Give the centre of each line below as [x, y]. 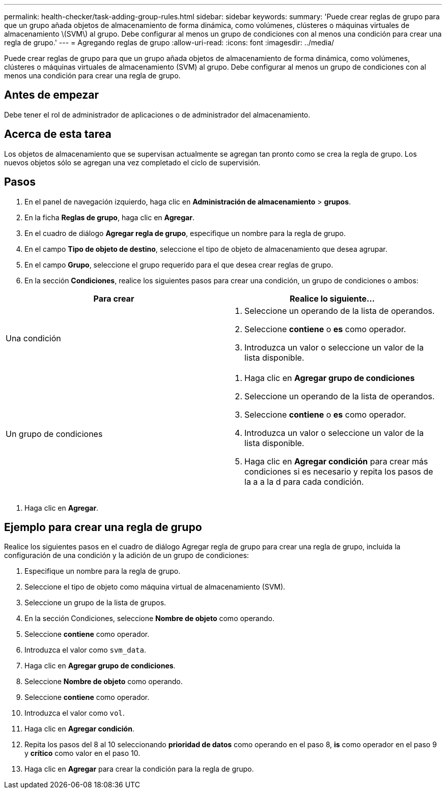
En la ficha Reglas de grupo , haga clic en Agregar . [109, 217]
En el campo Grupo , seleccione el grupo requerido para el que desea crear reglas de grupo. [179, 265]
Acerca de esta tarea [58, 134]
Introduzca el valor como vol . [75, 713]
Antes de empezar [51, 95]
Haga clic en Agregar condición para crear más [336, 461]
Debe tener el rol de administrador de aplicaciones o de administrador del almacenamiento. [157, 114]
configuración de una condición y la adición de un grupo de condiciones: [127, 555]
